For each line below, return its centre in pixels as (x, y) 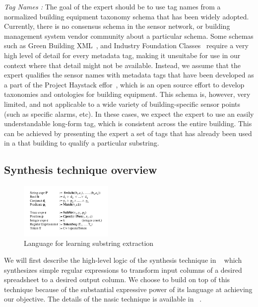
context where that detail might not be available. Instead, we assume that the (123, 65)
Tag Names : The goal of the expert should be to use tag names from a (112, 6)
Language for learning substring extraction (89, 243)
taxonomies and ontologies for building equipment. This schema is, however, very (127, 94)
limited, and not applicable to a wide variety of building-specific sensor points (122, 104)
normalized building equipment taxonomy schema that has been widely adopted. (127, 16)
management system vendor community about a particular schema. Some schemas (129, 36)
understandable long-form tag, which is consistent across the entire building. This (128, 123)
